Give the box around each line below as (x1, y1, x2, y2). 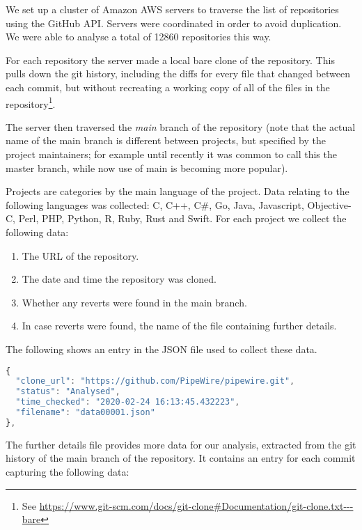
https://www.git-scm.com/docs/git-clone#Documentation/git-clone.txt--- (39, 498, 354, 513)
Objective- (307, 197, 352, 212)
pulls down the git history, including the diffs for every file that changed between (6, 66, 351, 81)
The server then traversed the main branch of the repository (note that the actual (6, 119, 356, 134)
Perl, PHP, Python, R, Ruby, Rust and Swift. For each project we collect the (18, 211, 347, 226)
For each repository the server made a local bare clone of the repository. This (6, 52, 335, 67)
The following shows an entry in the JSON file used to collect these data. (6, 341, 317, 356)
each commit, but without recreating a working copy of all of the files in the (6, 79, 330, 94)
